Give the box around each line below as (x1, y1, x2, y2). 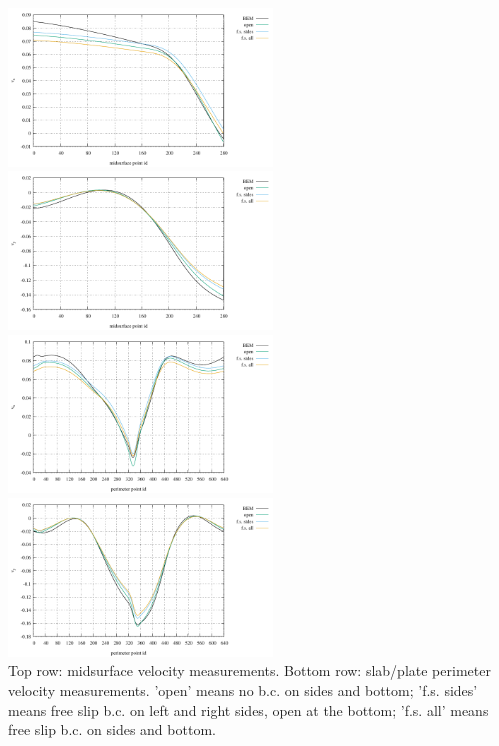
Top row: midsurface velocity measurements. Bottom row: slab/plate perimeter (8, 660, 491, 681)
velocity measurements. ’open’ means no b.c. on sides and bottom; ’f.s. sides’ (8, 679, 478, 700)
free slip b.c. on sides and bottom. (8, 719, 216, 740)
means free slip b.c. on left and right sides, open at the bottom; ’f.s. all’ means (8, 699, 489, 720)
